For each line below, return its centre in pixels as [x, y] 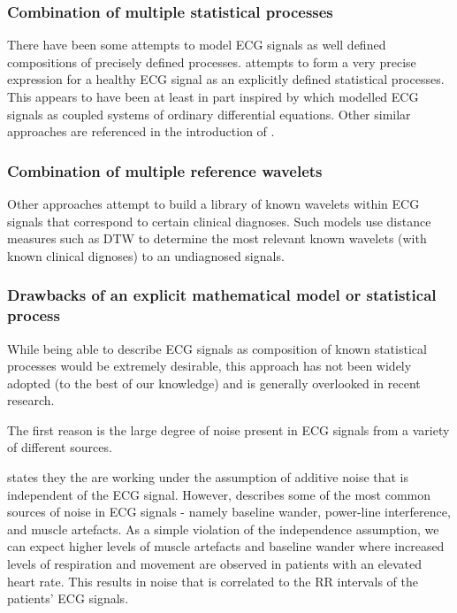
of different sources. [60, 447]
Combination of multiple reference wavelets [165, 170]
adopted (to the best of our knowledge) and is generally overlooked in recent [214, 383]
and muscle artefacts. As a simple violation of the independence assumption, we [223, 529]
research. [31, 400]
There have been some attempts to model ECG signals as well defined [197, 45]
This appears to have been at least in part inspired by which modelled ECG [213, 96]
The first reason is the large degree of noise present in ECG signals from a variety [228, 429]
